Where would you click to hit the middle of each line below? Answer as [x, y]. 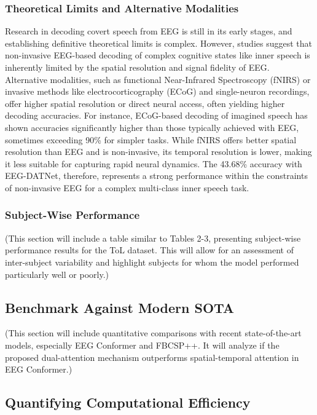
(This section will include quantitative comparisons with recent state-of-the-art [153, 333]
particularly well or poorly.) [57, 274]
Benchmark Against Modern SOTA [120, 307]
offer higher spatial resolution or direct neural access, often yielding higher [145, 103]
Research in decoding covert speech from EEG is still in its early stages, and [149, 31]
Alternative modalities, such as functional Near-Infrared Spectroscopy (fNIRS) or [158, 79]
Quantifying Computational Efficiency [128, 402]
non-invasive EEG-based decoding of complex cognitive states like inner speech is [158, 55]
